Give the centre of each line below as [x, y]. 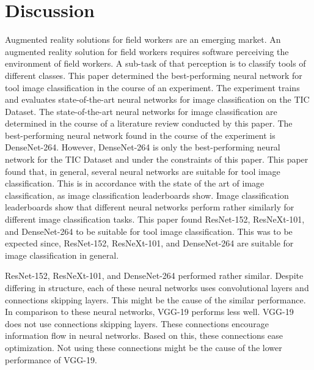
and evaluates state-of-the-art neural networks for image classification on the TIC [157, 99]
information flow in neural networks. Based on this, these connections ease [144, 335]
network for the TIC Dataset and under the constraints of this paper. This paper [157, 159]
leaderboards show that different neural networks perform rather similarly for [150, 207]
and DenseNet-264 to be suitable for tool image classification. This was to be [149, 231]
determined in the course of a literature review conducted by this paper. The [149, 123]
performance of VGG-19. [51, 359]
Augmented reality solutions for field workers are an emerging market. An [143, 39]
